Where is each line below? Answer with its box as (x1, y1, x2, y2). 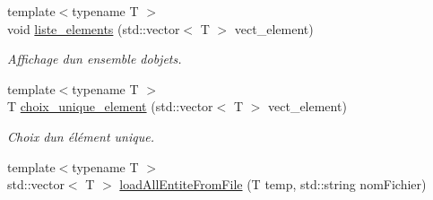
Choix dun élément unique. (7, 126, 154, 145)
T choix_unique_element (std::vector (7, 97, 213, 116)
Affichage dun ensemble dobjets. (7, 49, 182, 68)
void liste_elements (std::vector (7, 19, 180, 38)
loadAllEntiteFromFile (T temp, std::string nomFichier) (119, 175, 427, 194)
